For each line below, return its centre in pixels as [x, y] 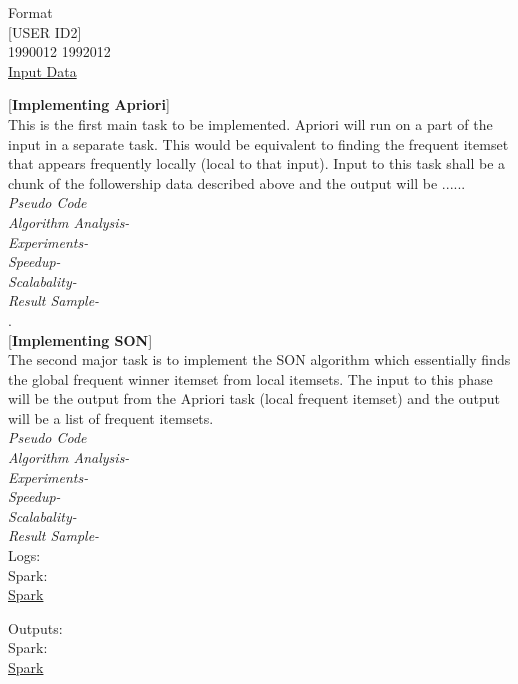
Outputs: [35, 627]
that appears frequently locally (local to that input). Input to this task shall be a [257, 163]
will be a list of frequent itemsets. [111, 417]
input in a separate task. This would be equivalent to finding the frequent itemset [258, 143]
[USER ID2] [45, 31]
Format [30, 12]
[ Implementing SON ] [80, 339]
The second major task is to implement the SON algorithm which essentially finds [259, 359]
